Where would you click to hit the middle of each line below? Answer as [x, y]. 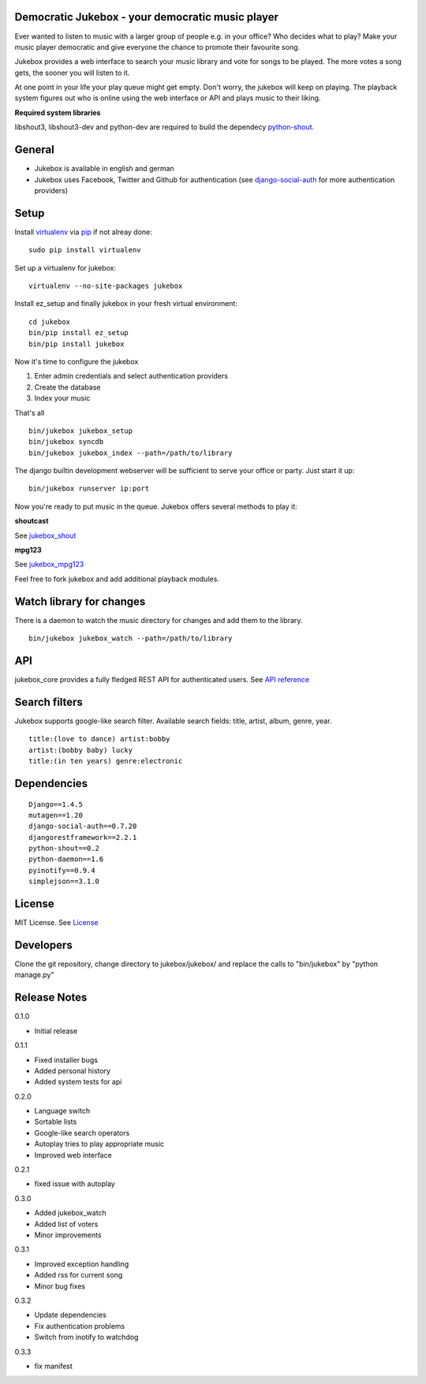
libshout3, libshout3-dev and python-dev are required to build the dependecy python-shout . [164, 127]
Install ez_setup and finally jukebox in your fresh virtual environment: [126, 304]
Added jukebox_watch [70, 1213]
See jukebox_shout [45, 535]
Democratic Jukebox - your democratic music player [147, 17]
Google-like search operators [82, 1132]
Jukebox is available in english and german [105, 169]
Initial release [56, 1031]
